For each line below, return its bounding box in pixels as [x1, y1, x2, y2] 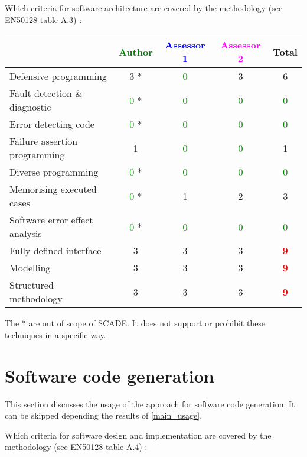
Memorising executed [9, 182, 97, 196]
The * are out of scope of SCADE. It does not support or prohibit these [5, 317, 266, 329]
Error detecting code [9, 117, 94, 131]
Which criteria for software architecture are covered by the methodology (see [5, 2, 283, 14]
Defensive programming [9, 69, 107, 83]
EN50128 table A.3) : [5, 13, 82, 25]
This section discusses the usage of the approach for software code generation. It [5, 397, 295, 410]
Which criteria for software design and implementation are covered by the [5, 429, 272, 441]
